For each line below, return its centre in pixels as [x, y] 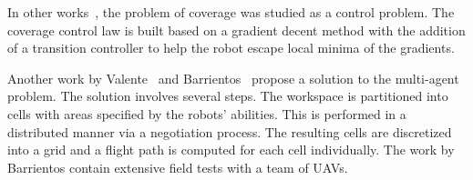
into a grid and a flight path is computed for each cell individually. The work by [231, 150]
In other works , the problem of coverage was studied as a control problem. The [231, 12]
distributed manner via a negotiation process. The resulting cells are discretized [230, 131]
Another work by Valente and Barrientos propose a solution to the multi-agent [233, 78]
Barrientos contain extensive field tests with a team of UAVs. [178, 167]
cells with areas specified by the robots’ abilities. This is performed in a [207, 113]
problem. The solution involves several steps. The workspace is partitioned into [228, 96]
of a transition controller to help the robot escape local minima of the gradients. [231, 48]
